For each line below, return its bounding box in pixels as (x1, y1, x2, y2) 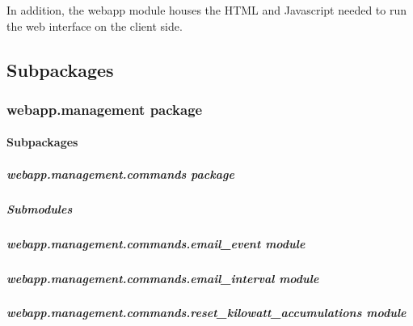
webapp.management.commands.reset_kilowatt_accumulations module (6, 304, 407, 321)
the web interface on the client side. (6, 17, 183, 34)
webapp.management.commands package (6, 165, 234, 182)
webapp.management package (6, 99, 203, 119)
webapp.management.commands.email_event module (6, 235, 306, 252)
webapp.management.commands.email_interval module (6, 269, 319, 286)
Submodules (6, 200, 73, 217)
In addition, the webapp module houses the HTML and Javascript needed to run (6, 2, 407, 18)
